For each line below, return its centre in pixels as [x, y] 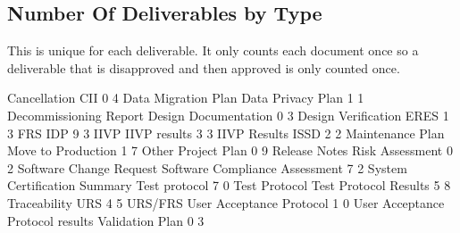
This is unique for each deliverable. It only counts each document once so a [213, 50]
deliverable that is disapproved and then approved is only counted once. [204, 67]
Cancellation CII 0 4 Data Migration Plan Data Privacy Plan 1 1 [186, 98]
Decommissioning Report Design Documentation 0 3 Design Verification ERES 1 [228, 115]
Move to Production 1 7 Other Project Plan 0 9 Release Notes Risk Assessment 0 [230, 150]
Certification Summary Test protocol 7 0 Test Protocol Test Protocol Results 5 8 [229, 185]
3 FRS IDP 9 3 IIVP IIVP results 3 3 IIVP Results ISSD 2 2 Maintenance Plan [226, 133]
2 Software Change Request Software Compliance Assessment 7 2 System [207, 167]
